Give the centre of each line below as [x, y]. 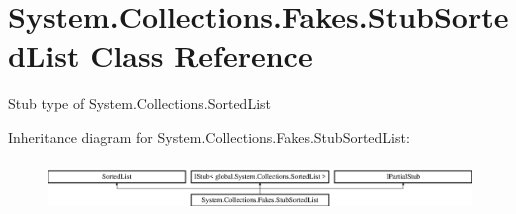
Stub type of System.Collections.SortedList [139, 103]
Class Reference [201, 55]
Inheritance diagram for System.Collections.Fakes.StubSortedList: [209, 136]
